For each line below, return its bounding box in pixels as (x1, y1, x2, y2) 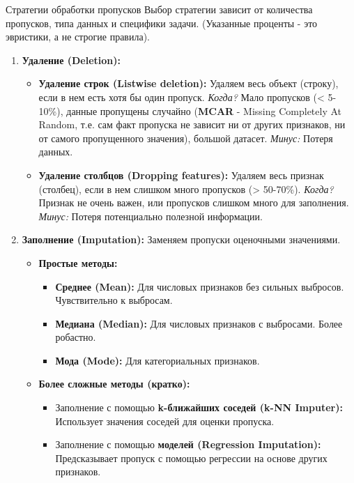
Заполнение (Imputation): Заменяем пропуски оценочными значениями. (22, 232, 341, 247)
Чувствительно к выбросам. (55, 293, 173, 307)
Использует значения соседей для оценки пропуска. (55, 413, 275, 428)
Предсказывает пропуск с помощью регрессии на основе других (55, 450, 328, 465)
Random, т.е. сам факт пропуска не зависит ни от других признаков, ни (38, 117, 346, 132)
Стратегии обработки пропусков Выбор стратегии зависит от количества (6, 2, 313, 16)
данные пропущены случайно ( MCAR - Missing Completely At (66, 103, 342, 118)
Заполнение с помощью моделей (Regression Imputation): (55, 437, 321, 452)
